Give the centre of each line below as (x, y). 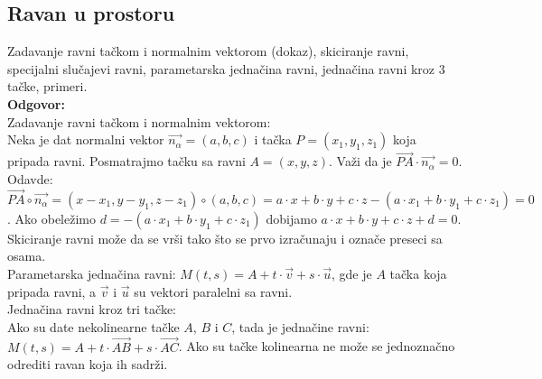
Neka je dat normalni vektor (86, 139)
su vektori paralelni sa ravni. (213, 291)
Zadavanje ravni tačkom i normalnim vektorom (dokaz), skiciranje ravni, (208, 51)
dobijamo (291, 218)
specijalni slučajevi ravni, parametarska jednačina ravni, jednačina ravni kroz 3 (226, 68)
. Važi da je (360, 161)
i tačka (273, 139)
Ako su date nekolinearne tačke (93, 326)
